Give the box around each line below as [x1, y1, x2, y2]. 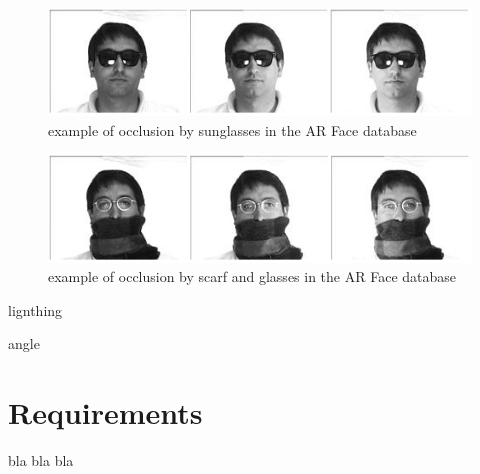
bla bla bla [8, 450, 74, 471]
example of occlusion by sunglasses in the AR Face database [48, 119, 417, 140]
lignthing [8, 299, 63, 320]
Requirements [8, 392, 203, 433]
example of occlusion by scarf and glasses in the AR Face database [48, 266, 457, 287]
